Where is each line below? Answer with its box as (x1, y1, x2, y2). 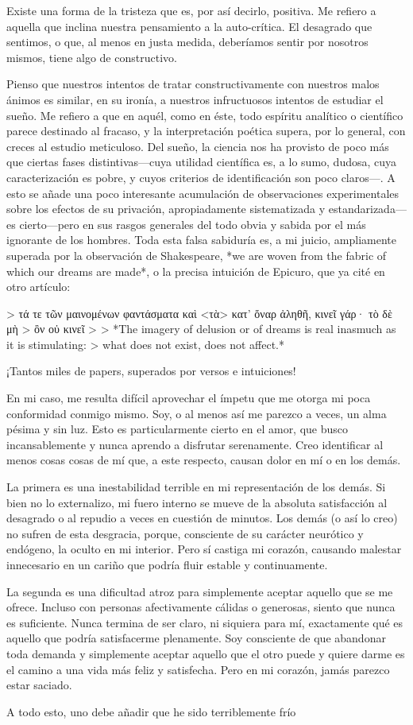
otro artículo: (6, 278, 71, 295)
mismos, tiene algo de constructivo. (6, 48, 177, 65)
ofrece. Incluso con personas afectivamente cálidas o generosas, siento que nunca (6, 599, 396, 615)
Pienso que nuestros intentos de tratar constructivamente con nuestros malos (6, 76, 380, 92)
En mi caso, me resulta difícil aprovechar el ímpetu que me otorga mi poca (6, 390, 371, 406)
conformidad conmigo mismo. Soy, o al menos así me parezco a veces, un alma (6, 405, 387, 421)
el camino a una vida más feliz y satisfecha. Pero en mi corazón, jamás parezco (6, 661, 390, 677)
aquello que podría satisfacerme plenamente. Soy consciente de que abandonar (6, 630, 386, 646)
